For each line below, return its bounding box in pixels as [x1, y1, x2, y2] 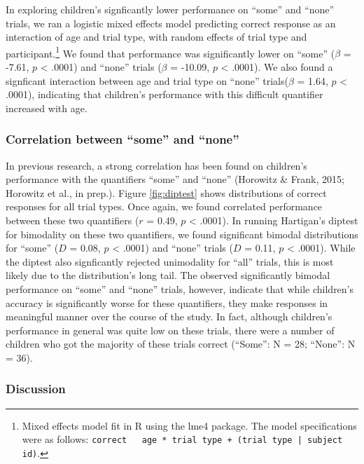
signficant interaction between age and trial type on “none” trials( [6, 73, 288, 88]
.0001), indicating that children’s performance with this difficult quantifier [6, 87, 323, 102]
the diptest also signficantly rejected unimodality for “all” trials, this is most [6, 254, 334, 268]
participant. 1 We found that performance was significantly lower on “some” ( [6, 43, 335, 60]
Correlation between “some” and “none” [6, 130, 239, 148]
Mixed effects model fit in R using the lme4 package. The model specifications [22, 418, 357, 432]
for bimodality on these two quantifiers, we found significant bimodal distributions [6, 226, 358, 241]
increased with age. [6, 100, 87, 115]
